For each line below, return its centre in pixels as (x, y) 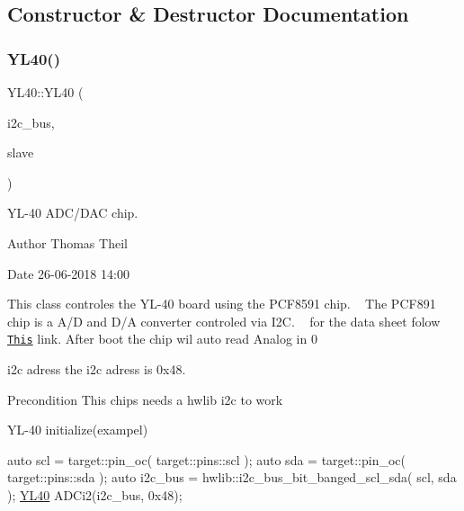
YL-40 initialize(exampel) (78, 430)
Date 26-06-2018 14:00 (68, 273)
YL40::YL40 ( (45, 92)
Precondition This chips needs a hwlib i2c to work (145, 399)
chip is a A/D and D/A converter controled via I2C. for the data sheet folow (224, 321)
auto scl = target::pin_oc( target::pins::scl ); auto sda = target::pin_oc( (207, 459)
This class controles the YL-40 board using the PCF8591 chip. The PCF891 (222, 304)
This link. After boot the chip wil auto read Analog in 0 (162, 339)
